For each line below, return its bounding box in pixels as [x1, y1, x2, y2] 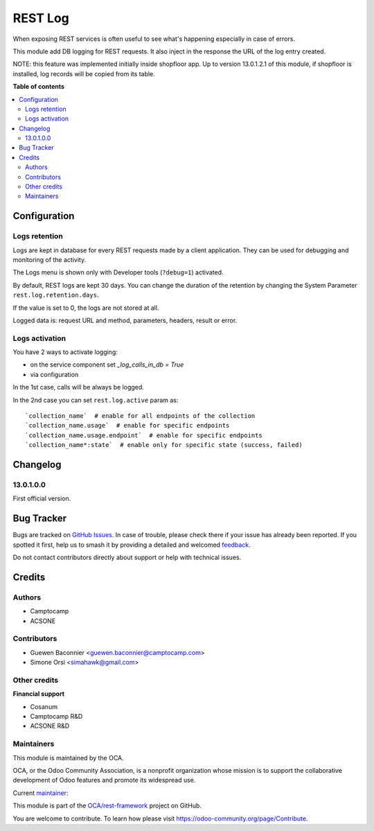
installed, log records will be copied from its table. [12, 69, 155, 78]
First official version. [12, 494, 71, 502]
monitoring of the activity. [12, 255, 87, 263]
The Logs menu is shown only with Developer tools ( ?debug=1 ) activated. [12, 268, 224, 277]
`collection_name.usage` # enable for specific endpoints [25, 421, 230, 430]
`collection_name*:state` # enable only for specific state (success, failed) [25, 441, 303, 449]
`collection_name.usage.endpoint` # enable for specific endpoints [25, 431, 262, 439]
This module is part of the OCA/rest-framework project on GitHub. [12, 801, 202, 810]
